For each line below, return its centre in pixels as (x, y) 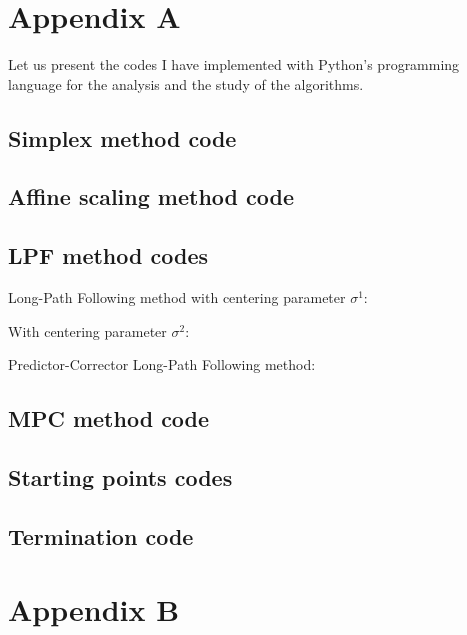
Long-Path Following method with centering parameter (177, 297)
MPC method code (109, 418)
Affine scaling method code (151, 196)
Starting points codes (120, 477)
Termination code (101, 535)
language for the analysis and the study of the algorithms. (186, 83)
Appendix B (94, 609)
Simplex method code (122, 137)
